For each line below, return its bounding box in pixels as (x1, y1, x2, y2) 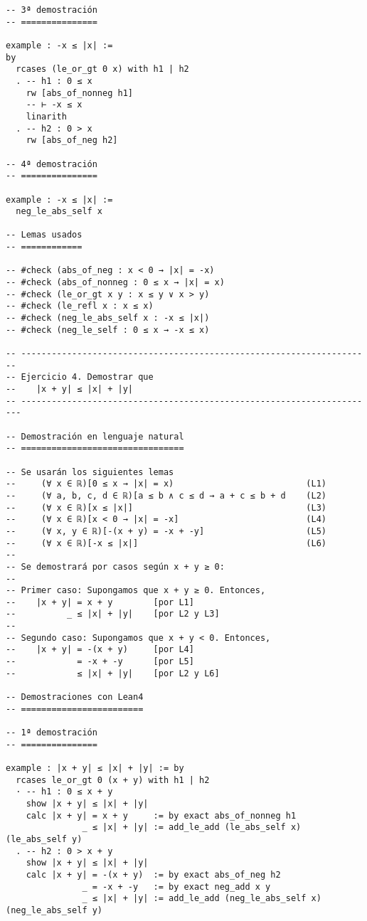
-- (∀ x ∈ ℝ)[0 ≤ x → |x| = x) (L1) (6, 479, 327, 489)
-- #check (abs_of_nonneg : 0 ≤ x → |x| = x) (6, 277, 225, 288)
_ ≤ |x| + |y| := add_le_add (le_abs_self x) (82, 822, 302, 833)
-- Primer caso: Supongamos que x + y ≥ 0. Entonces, (6, 585, 266, 596)
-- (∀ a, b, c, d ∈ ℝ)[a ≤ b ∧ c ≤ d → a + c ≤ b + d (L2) (6, 490, 327, 501)
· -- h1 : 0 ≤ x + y (16, 787, 113, 797)
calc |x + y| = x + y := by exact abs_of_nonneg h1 (26, 810, 297, 821)
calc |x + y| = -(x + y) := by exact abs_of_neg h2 (26, 869, 281, 880)
